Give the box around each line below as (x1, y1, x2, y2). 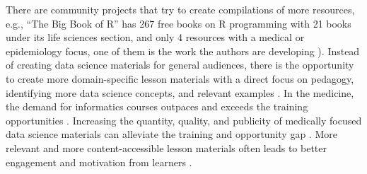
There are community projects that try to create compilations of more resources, (6, 2, 355, 16)
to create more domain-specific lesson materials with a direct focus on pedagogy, (6, 71, 354, 86)
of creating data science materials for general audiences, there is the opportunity (6, 57, 354, 72)
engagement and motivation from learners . (6, 154, 192, 169)
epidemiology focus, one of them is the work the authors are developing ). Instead (6, 43, 360, 58)
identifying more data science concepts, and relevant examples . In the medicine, (6, 85, 354, 100)
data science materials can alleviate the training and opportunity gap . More (6, 127, 337, 141)
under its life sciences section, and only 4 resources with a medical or (6, 30, 305, 45)
